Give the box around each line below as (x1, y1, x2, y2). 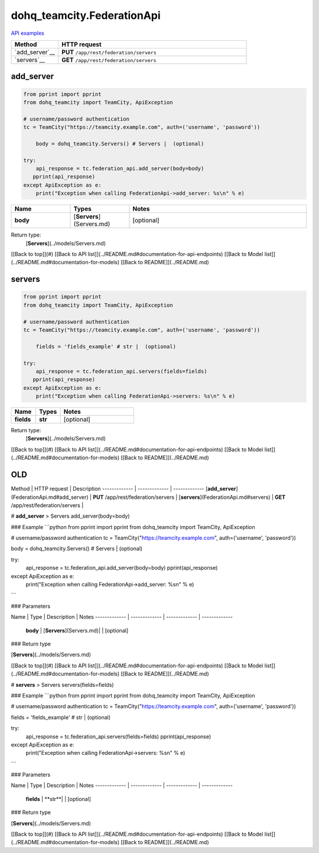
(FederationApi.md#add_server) (11, 494, 89, 501)
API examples (11, 30, 44, 37)
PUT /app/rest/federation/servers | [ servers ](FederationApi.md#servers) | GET (92, 494, 286, 501)
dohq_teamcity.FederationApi (11, 9, 161, 22)
